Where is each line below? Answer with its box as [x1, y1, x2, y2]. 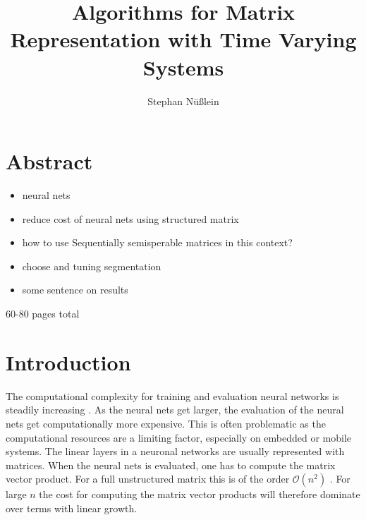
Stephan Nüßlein [147, 93, 219, 108]
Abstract [6, 147, 93, 176]
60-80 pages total [6, 306, 80, 320]
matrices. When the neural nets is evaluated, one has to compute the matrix [6, 457, 336, 472]
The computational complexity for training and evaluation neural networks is [6, 388, 339, 403]
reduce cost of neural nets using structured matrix [22, 211, 239, 226]
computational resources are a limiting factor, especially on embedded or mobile [6, 430, 352, 445]
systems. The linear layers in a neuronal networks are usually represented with [6, 444, 345, 459]
